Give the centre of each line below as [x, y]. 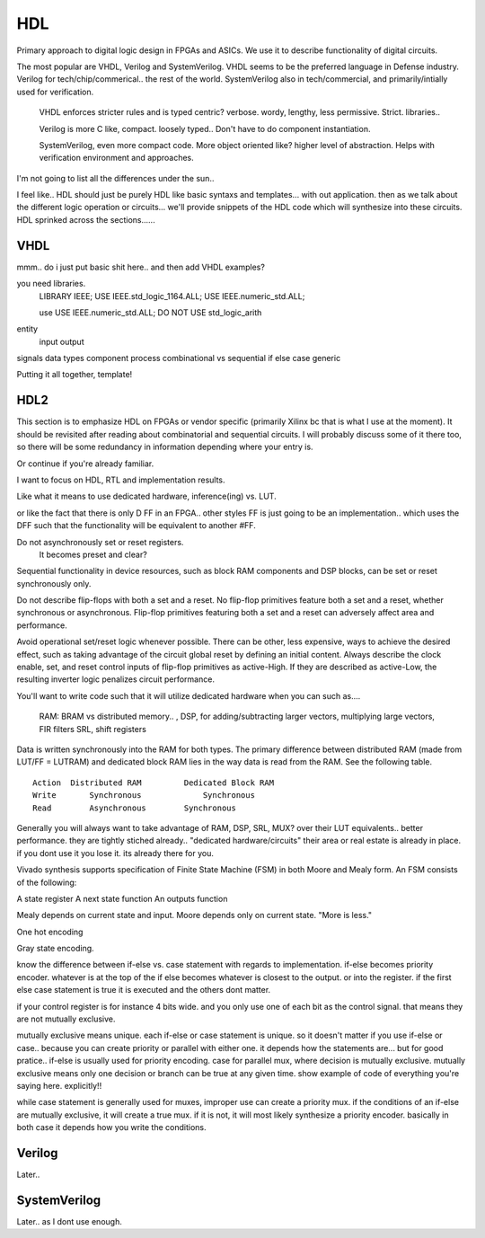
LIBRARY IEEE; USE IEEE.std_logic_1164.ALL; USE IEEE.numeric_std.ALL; [172, 296]
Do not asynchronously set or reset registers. [100, 542]
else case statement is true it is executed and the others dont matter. [144, 990]
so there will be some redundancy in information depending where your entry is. [165, 447]
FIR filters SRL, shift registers [93, 729]
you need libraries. [51, 284]
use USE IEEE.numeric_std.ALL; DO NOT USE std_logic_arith [150, 312]
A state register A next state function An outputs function [122, 898]
